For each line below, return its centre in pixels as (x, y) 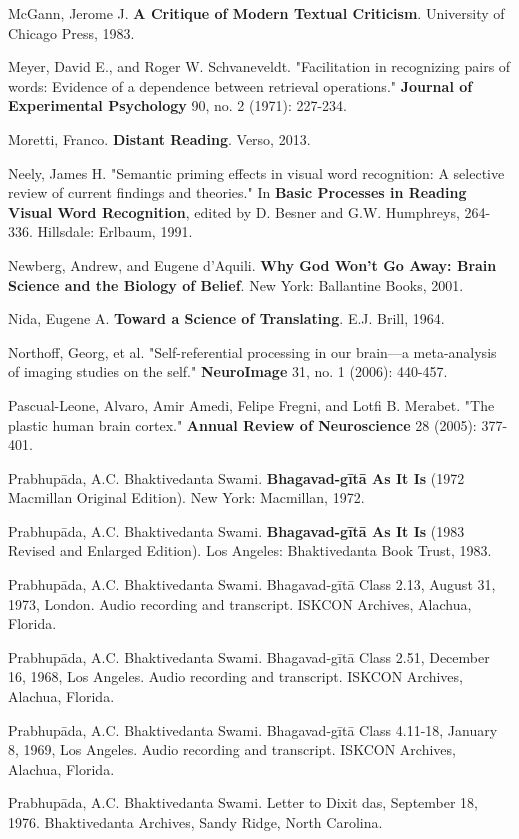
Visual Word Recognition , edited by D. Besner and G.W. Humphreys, (234, 211)
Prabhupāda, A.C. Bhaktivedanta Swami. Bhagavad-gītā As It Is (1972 (236, 477)
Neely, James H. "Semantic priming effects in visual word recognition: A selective (256, 172)
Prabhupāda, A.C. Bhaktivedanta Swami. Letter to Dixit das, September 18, (243, 802)
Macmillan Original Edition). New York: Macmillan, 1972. (186, 497)
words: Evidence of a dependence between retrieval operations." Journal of (240, 85)
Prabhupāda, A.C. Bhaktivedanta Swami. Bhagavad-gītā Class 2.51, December (249, 656)
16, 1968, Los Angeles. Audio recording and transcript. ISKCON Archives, (235, 676)
